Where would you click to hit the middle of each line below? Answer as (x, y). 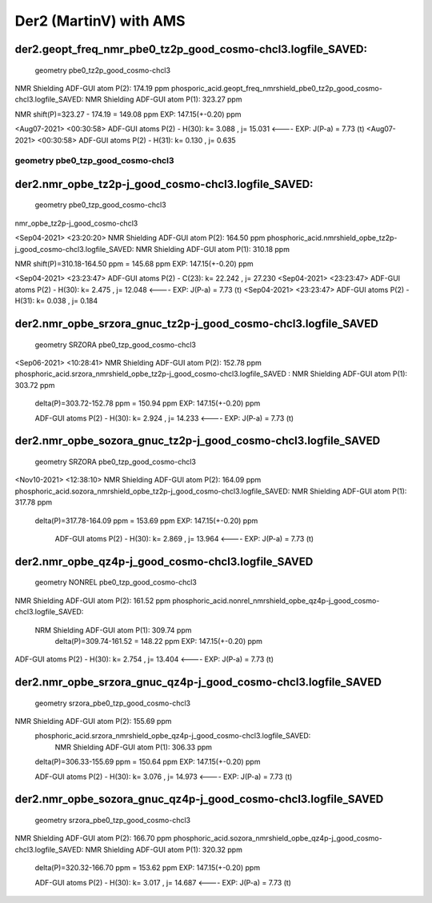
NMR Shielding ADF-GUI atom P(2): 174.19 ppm (92, 88)
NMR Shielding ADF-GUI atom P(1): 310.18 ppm (212, 249)
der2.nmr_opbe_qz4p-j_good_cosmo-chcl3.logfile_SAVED (164, 561)
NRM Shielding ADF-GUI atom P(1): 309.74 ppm (113, 630)
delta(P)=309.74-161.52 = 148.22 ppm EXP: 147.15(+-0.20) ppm (159, 641)
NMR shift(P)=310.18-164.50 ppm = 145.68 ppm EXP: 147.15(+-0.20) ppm (134, 264)
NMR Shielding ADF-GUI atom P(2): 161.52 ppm (93, 601)
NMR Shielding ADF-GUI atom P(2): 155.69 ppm (93, 721)
